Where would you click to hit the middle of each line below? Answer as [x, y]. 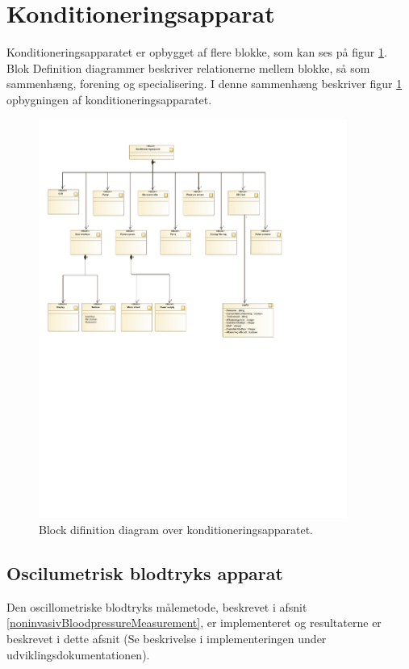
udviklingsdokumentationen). [78, 654]
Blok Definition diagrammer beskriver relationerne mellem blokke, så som [188, 67]
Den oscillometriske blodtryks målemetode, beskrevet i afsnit [157, 606]
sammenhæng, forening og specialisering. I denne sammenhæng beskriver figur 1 [204, 84]
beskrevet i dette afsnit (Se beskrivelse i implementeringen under [167, 639]
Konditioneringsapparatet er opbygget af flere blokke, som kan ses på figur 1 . [197, 52]
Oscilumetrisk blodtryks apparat [145, 573]
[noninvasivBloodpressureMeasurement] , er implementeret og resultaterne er [194, 623]
